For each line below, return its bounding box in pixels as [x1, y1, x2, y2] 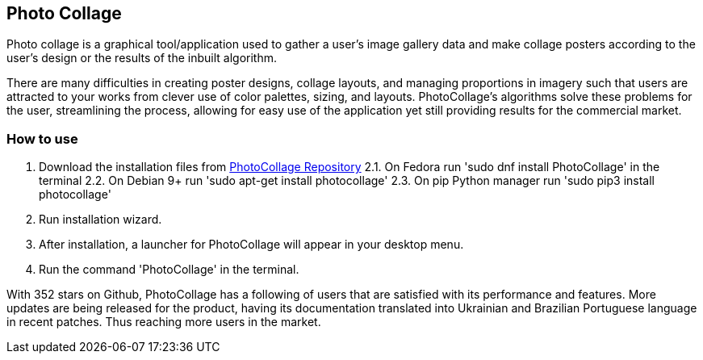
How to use [6, 130, 78, 147]
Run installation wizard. [39, 212, 162, 227]
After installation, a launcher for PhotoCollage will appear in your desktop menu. [39, 237, 464, 252]
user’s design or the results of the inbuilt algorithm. [6, 51, 278, 65]
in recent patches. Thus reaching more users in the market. [6, 315, 321, 329]
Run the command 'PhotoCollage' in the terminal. [39, 262, 299, 277]
